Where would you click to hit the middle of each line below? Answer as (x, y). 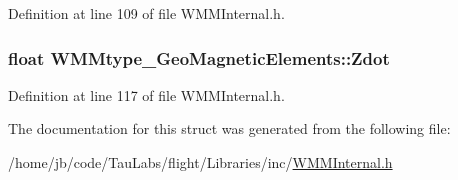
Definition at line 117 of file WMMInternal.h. (146, 94)
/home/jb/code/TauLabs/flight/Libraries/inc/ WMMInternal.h (200, 162)
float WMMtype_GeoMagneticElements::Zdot (199, 57)
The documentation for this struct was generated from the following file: (229, 128)
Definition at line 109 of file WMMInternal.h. (146, 13)
